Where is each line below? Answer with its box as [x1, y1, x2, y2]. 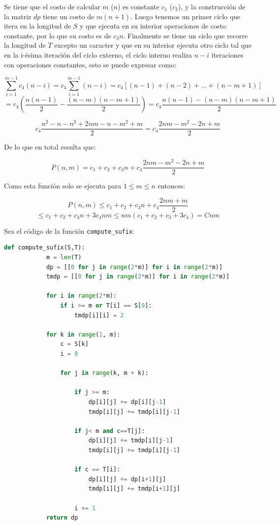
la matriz [4, 11, 31, 21]
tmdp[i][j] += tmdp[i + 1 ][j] [88, 485, 180, 493]
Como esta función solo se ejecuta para [4, 181, 122, 191]
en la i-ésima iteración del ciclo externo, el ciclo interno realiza [4, 49, 192, 60]
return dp [46, 514, 78, 522]
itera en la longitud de [4, 21, 71, 31]
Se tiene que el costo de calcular [4, 1, 100, 11]
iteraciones [211, 49, 244, 60]
